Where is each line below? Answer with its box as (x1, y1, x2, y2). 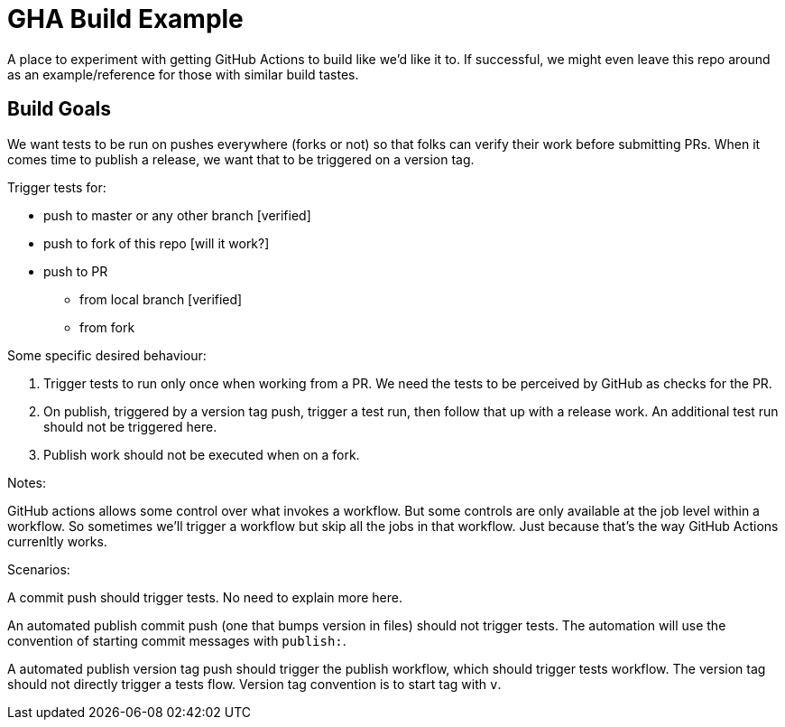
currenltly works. (7, 533, 107, 549)
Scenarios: (7, 561, 70, 577)
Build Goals (7, 98, 112, 121)
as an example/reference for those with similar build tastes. (7, 66, 359, 82)
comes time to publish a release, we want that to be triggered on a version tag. (7, 151, 475, 167)
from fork (79, 319, 135, 335)
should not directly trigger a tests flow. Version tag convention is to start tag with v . (7, 676, 502, 692)
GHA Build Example (7, 4, 244, 34)
